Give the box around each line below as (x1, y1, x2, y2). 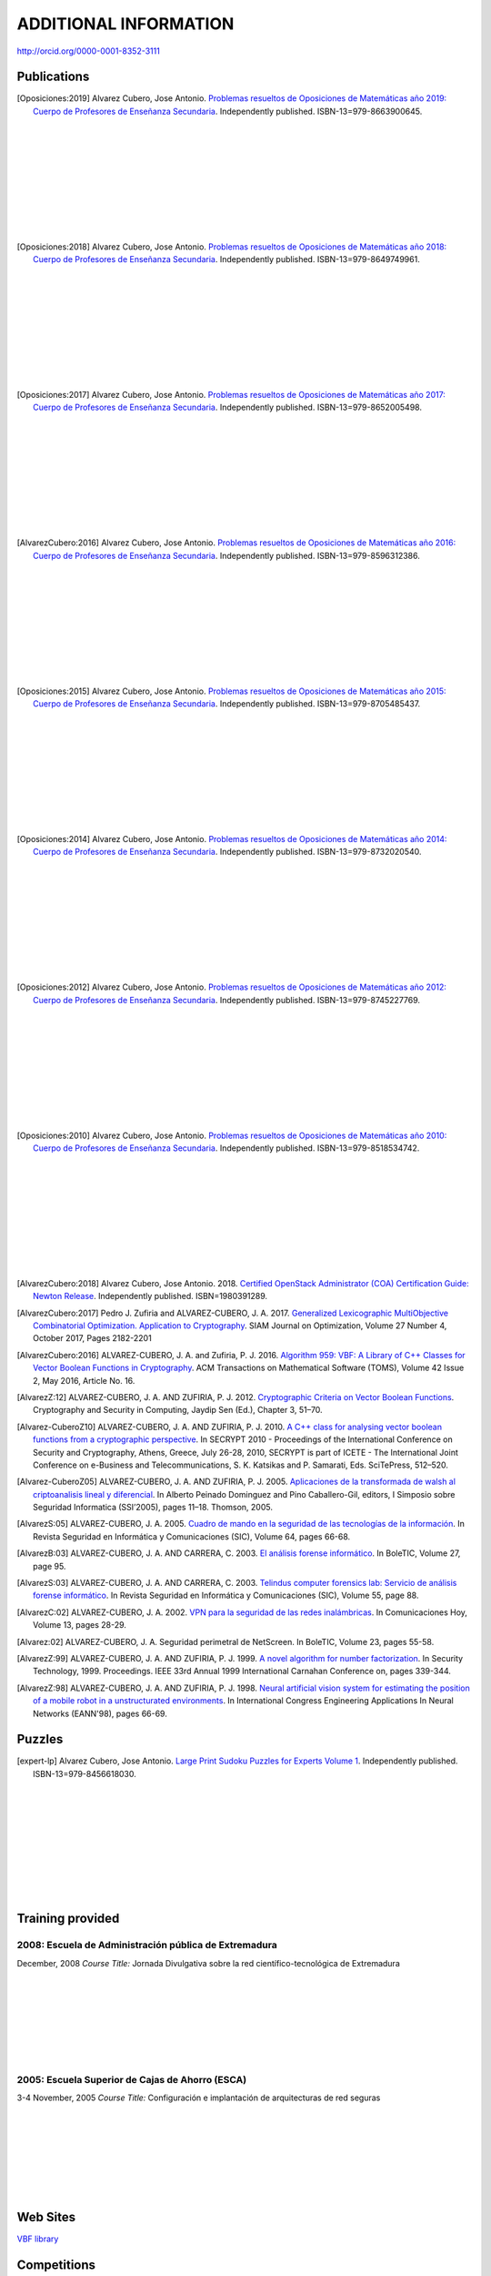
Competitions (16, 2257, 95, 2272)
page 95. (33, 1560, 66, 1571)
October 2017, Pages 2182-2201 (33, 1333, 152, 1344)
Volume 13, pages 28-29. (33, 1620, 127, 1631)
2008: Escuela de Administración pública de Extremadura (16, 1939, 277, 1952)
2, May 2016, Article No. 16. (33, 1375, 135, 1386)
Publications (16, 69, 90, 85)
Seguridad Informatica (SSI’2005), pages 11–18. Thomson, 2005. (33, 1502, 273, 1513)
